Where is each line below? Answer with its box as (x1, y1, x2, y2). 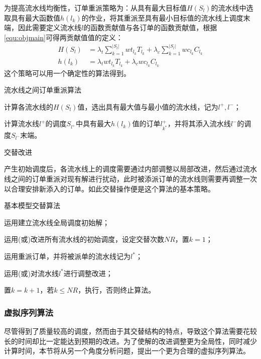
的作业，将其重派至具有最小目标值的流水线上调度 (81, 12, 243, 23)
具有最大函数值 (11, 12, 60, 23)
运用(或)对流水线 (4, 267, 59, 278)
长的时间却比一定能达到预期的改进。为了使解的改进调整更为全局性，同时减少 (4, 335, 257, 346)
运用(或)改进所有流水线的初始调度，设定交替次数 (4, 234, 164, 244)
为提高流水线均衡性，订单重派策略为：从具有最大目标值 (4, 3, 187, 13)
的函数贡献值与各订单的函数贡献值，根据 (83, 22, 217, 33)
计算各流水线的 (4, 101, 53, 112)
